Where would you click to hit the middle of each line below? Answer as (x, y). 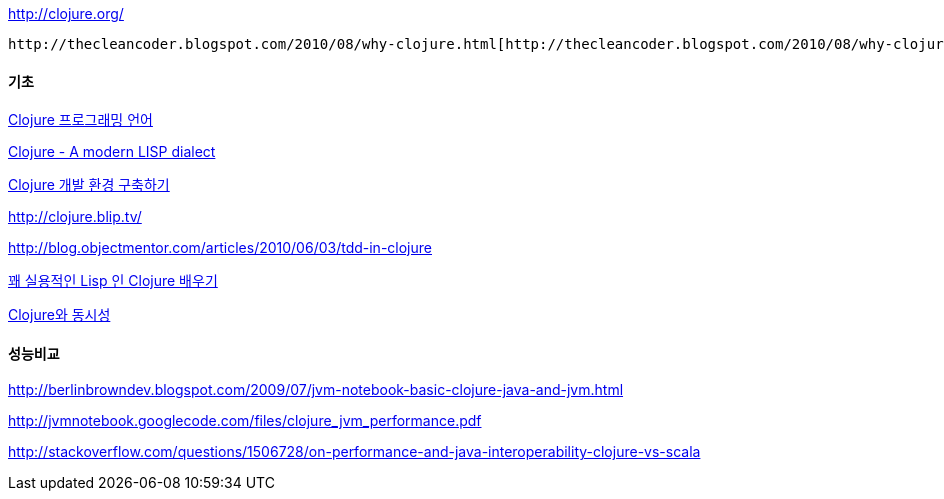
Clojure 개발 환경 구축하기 (89, 185)
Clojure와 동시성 (59, 315)
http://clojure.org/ (66, 13)
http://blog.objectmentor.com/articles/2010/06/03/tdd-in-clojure (220, 248)
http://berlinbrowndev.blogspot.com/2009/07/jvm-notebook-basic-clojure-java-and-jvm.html (316, 390)
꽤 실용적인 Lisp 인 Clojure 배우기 (113, 281)
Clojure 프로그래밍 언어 (80, 120)
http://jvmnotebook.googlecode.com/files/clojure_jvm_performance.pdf (245, 421)
